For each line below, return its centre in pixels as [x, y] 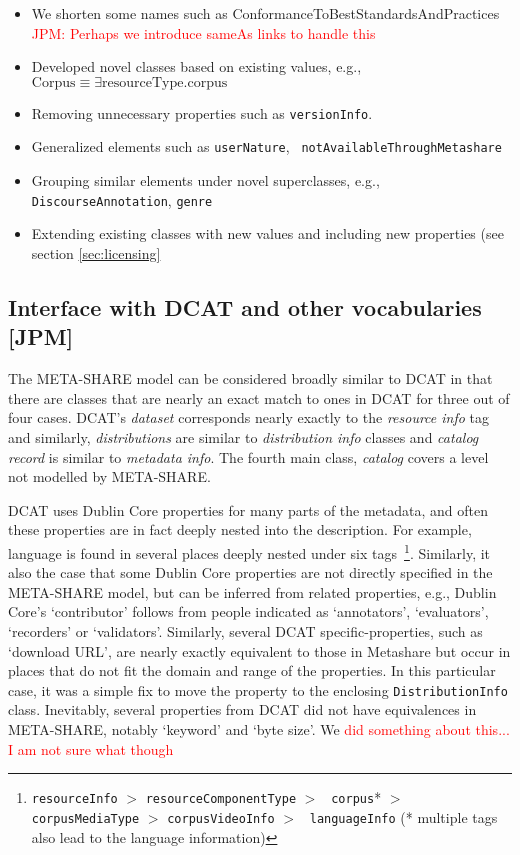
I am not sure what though [91, 748]
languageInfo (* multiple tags [403, 816]
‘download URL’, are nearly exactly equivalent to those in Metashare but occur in [259, 650]
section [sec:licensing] [96, 253]
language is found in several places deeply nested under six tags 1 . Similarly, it [249, 551]
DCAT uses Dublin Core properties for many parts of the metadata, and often [248, 509]
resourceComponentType [221, 799]
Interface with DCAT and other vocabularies [245, 306]
